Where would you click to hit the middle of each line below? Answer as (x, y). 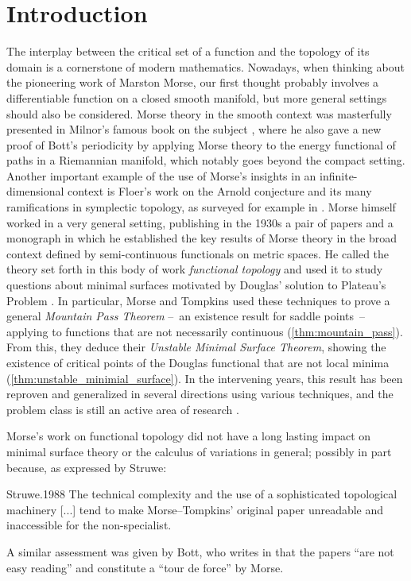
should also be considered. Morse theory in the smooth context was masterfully (199, 113)
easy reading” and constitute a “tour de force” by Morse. (145, 567)
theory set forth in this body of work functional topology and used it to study (195, 269)
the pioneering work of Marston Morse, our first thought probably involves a (193, 82)
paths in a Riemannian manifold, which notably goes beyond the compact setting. (206, 160)
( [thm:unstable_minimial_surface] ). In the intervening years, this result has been (205, 378)
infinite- (339, 175)
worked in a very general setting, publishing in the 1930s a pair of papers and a (200, 222)
